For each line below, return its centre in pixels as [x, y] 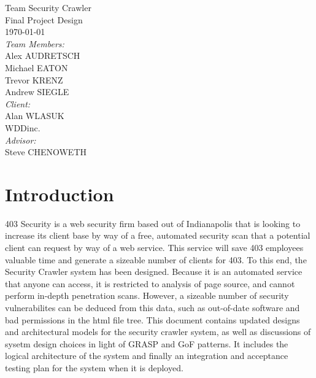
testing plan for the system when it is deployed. [94, 367]
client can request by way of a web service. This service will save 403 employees [154, 248]
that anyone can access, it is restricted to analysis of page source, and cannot [150, 283]
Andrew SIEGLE [37, 92]
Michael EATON [37, 67]
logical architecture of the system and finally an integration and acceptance [147, 356]
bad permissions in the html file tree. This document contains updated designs [152, 319]
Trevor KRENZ [34, 79]
